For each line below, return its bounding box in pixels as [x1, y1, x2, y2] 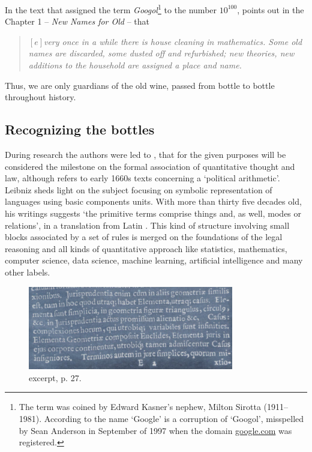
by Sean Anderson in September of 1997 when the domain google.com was [19, 424, 292, 436]
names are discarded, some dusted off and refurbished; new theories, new [28, 47, 295, 59]
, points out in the [237, 3, 304, 16]
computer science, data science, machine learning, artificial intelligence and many [5, 254, 303, 267]
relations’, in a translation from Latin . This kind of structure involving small [5, 218, 290, 231]
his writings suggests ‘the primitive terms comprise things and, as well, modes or [5, 206, 302, 219]
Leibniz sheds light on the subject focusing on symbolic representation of [5, 183, 272, 196]
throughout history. [5, 91, 76, 103]
